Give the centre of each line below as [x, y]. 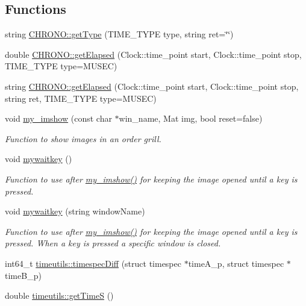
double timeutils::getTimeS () [59, 295]
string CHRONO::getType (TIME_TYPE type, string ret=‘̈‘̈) [119, 34]
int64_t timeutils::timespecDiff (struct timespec [93, 263]
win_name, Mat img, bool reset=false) [191, 118]
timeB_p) [23, 275]
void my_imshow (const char [58, 118]
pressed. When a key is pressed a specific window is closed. [113, 243]
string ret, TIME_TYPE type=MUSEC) [81, 98]
